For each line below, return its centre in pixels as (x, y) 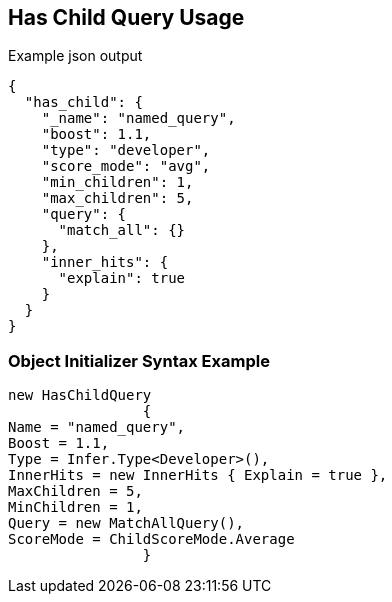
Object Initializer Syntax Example (139, 360)
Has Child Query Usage (126, 17)
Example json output (75, 56)
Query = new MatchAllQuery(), (126, 523)
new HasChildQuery (80, 395)
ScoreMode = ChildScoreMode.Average (151, 539)
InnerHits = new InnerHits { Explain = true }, (198, 475)
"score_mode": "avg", (126, 166)
